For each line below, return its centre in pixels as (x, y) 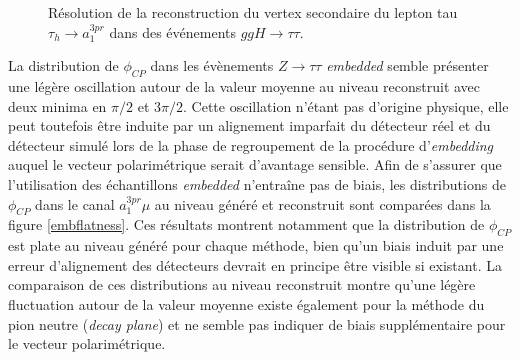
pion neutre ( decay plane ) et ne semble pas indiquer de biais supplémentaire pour (257, 323)
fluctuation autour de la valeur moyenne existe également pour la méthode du (246, 303)
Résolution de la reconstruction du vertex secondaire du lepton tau (253, 12)
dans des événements (172, 31)
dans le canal (75, 203)
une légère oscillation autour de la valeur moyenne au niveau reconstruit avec (244, 85)
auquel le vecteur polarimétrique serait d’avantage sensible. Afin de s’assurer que (255, 164)
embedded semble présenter (407, 65)
